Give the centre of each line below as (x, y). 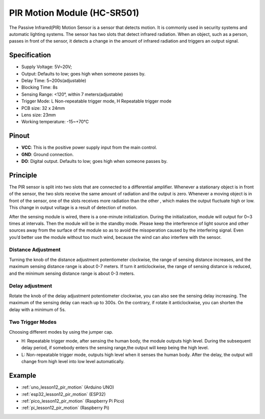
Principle (23, 175)
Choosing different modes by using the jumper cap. (61, 332)
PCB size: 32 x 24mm (43, 108)
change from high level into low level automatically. (73, 362)
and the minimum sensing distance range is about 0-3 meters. (72, 273)
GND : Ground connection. (47, 154)
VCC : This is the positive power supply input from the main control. (89, 148)
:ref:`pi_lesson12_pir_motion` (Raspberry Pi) (65, 408)
